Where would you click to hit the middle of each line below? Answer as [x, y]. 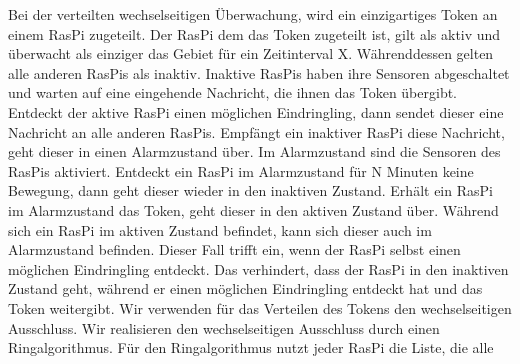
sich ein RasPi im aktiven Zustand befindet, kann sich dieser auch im [220, 229]
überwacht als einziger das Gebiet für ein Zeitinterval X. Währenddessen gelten [251, 53]
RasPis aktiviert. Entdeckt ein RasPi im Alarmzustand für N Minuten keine [241, 170]
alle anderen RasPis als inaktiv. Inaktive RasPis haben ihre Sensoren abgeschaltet [259, 72]
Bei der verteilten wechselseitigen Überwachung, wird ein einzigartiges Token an [253, 14]
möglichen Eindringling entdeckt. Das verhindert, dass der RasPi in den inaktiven [258, 268]
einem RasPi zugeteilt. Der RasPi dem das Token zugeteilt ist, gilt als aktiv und [254, 33]
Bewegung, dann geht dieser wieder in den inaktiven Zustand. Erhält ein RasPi [250, 190]
